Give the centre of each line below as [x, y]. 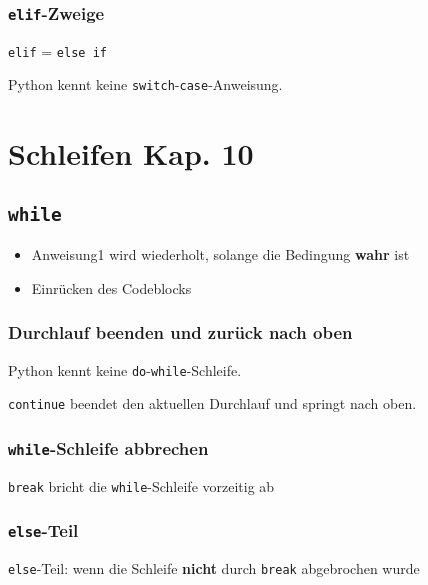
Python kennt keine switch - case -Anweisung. [145, 84]
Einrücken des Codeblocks [111, 287]
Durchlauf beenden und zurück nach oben [180, 332]
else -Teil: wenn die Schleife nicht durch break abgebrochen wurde [214, 568]
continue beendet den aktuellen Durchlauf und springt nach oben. [212, 403]
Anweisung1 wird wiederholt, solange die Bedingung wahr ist [220, 254]
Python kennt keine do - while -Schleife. [125, 369]
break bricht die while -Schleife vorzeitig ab [141, 485]
